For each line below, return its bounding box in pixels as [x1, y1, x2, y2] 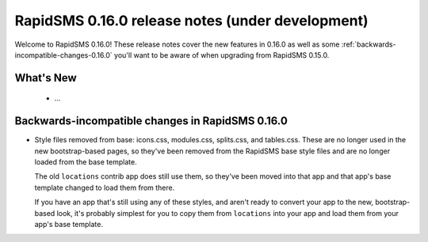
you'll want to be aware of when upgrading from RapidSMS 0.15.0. [113, 50, 330, 59]
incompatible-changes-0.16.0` [14, 50, 113, 59]
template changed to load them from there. [34, 183, 175, 192]
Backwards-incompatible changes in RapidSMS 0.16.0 [14, 115, 289, 128]
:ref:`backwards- [341, 40, 396, 49]
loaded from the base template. [34, 157, 138, 167]
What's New [14, 71, 77, 85]
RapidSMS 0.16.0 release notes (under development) [14, 12, 369, 29]
